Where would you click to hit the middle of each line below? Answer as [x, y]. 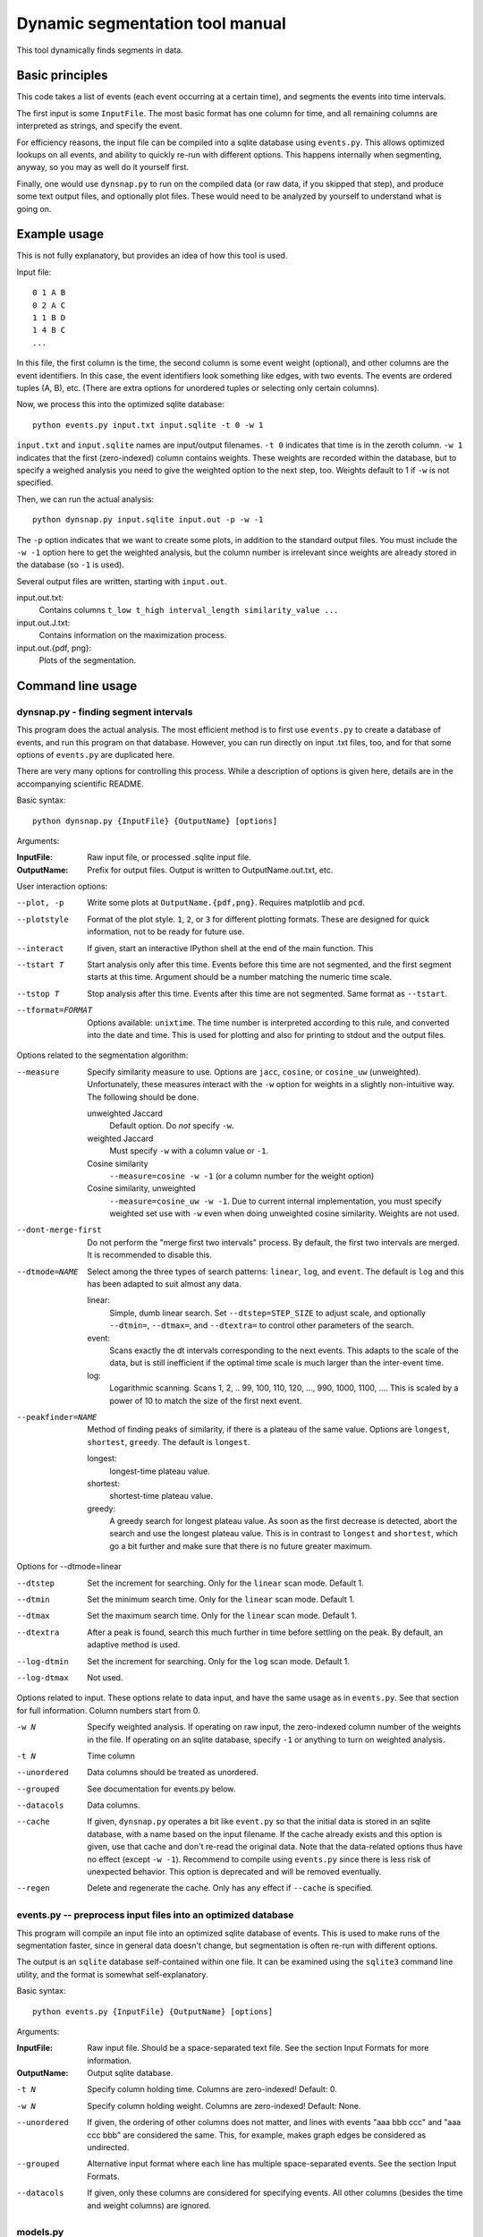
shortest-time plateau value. [161, 1496]
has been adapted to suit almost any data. [164, 1284]
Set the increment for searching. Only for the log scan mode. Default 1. [219, 1661]
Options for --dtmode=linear [69, 1567]
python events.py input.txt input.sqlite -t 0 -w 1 [148, 425]
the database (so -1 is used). [70, 565]
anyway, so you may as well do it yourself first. [103, 167]
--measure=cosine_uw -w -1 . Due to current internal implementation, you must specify [275, 1201]
